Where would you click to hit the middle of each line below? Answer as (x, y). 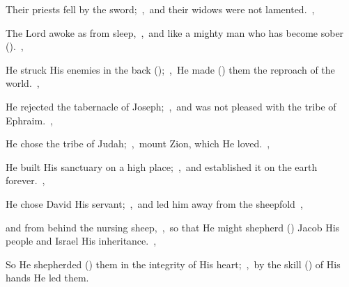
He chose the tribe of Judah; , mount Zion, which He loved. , (138, 143)
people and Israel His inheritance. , (81, 241)
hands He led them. (47, 278)
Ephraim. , (29, 120)
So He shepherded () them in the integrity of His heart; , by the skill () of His (173, 264)
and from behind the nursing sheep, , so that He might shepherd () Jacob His (173, 227)
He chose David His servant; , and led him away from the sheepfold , (154, 203)
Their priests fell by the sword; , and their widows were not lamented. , (160, 9)
